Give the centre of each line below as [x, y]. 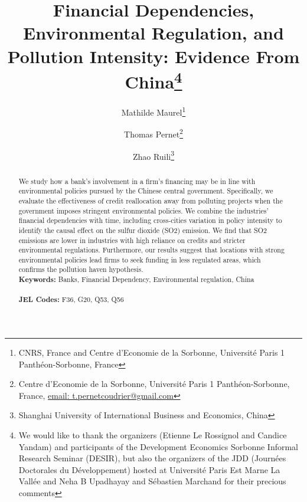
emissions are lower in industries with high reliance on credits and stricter [132, 240]
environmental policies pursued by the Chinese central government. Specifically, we [146, 191]
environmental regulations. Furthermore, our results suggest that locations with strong [151, 250]
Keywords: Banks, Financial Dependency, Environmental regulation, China [136, 280]
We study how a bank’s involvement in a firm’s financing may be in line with [137, 181]
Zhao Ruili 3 [153, 155]
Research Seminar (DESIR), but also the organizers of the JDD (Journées [152, 458]
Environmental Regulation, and [153, 33]
